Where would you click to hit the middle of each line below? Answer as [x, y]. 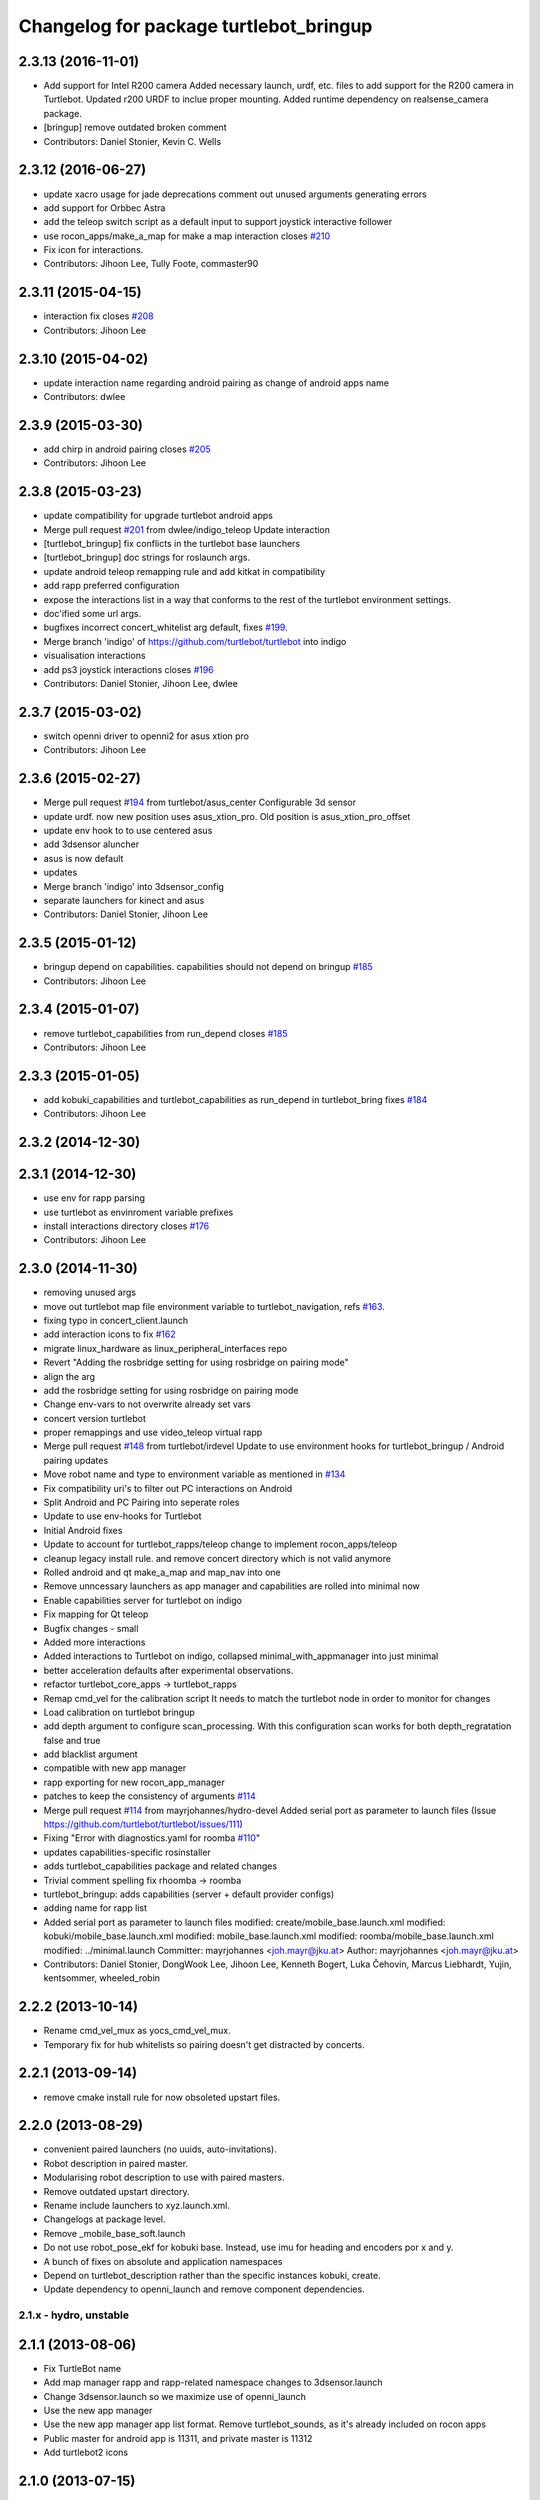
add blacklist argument [91, 1754]
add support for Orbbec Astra [104, 207]
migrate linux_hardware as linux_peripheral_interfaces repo [165, 1348]
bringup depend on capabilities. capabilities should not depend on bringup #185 [208, 967]
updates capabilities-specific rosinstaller [127, 1852]
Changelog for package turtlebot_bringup [195, 26]
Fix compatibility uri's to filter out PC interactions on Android [168, 1488]
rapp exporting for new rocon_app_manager [134, 1782]
